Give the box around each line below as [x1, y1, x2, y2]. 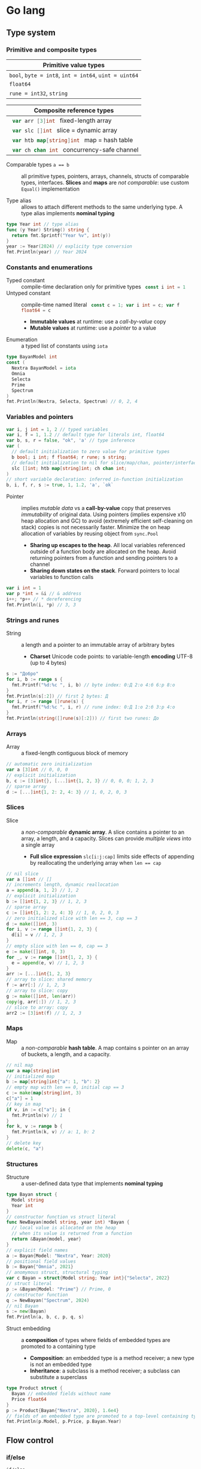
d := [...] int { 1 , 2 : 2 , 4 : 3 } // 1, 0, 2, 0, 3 [6, 789, 127, 795]
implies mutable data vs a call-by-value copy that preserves [21, 505, 171, 512]
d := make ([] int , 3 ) [6, 921, 58, 927]
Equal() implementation [21, 185, 80, 192]
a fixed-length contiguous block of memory [21, 750, 129, 757]
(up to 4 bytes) [29, 659, 67, 666]
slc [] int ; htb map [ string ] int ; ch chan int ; [11, 465, 127, 471]
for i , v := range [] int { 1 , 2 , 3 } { [6, 927, 98, 933]
